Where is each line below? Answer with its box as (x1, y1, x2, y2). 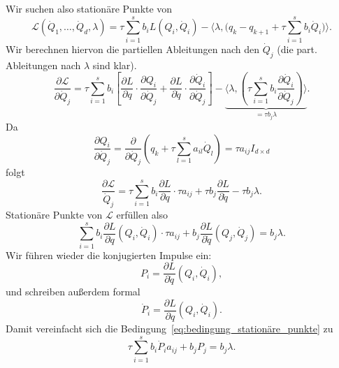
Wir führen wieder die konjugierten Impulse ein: (6, 247, 212, 262)
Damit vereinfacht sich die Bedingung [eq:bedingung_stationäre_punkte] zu (6, 321, 333, 336)
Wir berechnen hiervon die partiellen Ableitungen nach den (6, 41, 260, 56)
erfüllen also (116, 207, 168, 222)
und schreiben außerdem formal (6, 284, 140, 299)
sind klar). (92, 57, 137, 72)
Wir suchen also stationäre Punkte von (6, 1, 173, 15)
